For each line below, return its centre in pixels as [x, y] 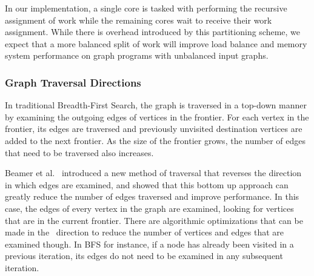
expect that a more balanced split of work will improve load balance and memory [156, 43]
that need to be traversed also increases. [79, 152]
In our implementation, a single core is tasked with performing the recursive [146, 8]
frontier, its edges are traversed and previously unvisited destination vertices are [154, 129]
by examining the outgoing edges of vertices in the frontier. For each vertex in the [157, 117]
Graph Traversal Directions [73, 82]
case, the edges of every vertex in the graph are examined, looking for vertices [149, 208]
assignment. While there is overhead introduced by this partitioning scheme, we [153, 32]
